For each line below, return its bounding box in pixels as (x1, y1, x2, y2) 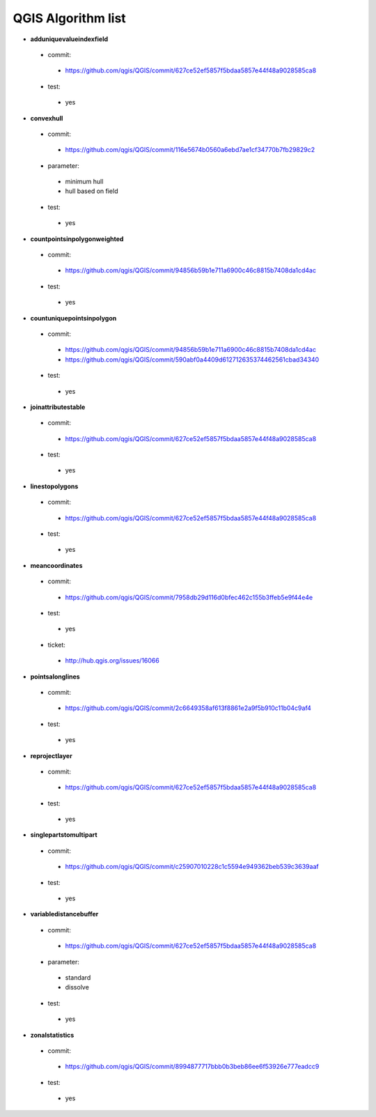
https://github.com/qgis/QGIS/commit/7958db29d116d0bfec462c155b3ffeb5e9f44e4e (65, 593, 313, 601)
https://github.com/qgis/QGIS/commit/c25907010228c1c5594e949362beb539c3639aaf (65, 863, 320, 871)
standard (65, 973, 91, 982)
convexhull (30, 114, 63, 122)
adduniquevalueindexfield (30, 35, 109, 43)
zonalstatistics (30, 1031, 75, 1039)
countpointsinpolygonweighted (30, 234, 124, 243)
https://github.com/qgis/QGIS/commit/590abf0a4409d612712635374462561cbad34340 (65, 355, 320, 364)
